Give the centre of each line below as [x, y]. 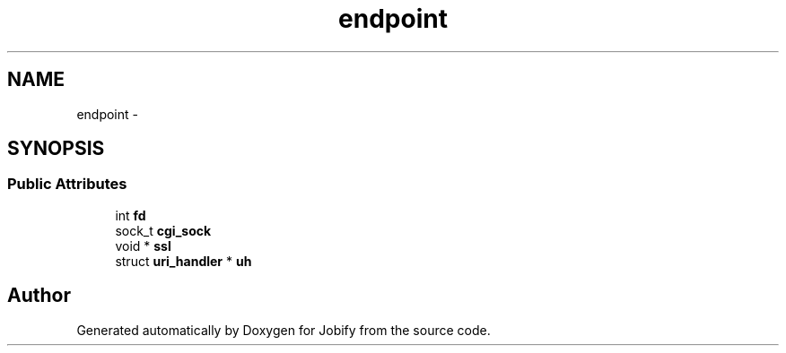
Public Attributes [67, 184]
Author [39, 296]
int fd [131, 215]
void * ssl [143, 245]
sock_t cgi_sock [163, 230]
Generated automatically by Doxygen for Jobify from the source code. [284, 330]
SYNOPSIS [56, 149]
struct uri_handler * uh [183, 261]
